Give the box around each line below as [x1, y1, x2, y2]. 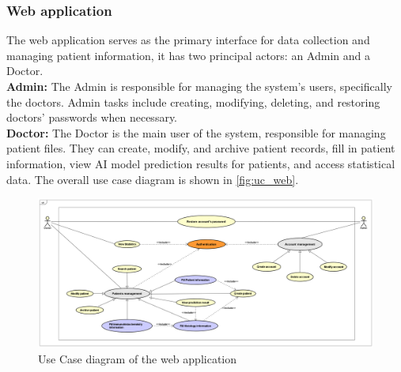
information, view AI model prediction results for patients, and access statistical [6, 155, 395, 171]
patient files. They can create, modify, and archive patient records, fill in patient [6, 140, 395, 156]
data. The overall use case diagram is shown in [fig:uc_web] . [6, 171, 299, 187]
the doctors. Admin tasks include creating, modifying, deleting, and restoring [6, 93, 380, 110]
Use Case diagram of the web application [38, 350, 237, 366]
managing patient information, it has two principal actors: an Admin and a [6, 47, 370, 63]
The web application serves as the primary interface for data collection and [6, 32, 370, 48]
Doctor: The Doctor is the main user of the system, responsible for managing [6, 124, 386, 141]
